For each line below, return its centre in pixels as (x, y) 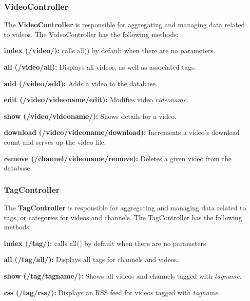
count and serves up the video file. (55, 141)
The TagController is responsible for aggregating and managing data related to (125, 207)
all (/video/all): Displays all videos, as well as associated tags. (100, 67)
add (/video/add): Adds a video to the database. (81, 83)
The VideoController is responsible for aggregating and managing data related (125, 25)
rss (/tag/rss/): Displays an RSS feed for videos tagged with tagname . (112, 292)
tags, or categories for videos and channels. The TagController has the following (123, 217)
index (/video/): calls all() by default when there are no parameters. (110, 50)
